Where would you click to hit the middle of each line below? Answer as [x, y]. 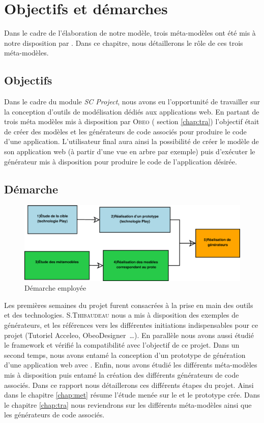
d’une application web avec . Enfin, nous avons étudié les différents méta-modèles [131, 365]
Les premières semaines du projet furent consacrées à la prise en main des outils [129, 305]
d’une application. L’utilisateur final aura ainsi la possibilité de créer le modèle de [131, 141]
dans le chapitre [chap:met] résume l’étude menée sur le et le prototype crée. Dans [132, 395]
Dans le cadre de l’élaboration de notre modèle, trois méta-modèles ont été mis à [130, 33]
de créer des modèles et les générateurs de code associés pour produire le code [125, 131]
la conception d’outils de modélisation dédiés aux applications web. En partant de [132, 111]
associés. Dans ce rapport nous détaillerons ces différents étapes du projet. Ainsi [129, 385]
